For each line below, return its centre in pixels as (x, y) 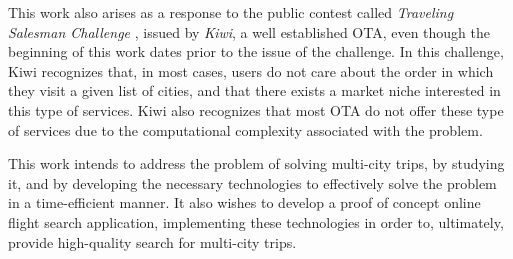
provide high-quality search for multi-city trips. (152, 241)
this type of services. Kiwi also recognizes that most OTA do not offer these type (256, 109)
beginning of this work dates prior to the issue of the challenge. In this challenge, (256, 51)
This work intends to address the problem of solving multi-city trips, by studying (256, 163)
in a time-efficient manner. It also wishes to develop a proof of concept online (244, 202)
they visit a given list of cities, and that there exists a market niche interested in (254, 90)
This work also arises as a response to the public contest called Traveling (231, 12)
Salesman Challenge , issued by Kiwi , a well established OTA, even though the (249, 31)
